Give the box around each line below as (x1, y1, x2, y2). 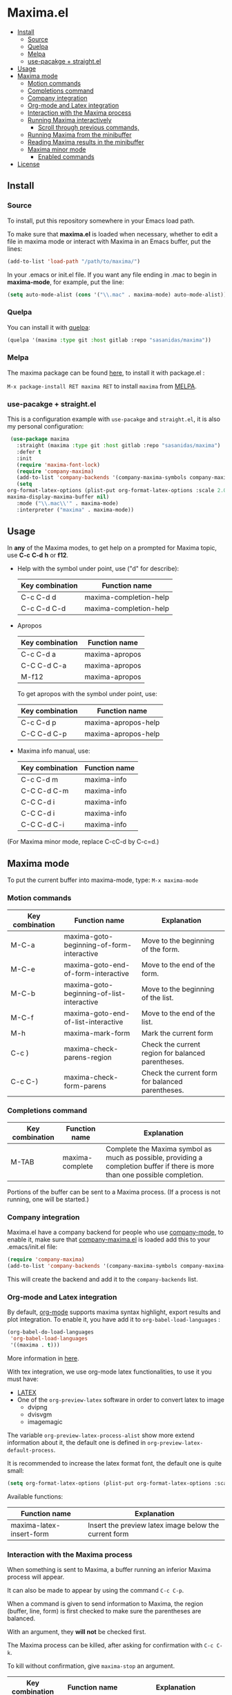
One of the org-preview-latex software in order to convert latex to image (17, 1395, 224, 1404)
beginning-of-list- (64, 989, 126, 998)
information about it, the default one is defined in (7, 1438, 146, 1446)
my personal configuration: (7, 422, 84, 431)
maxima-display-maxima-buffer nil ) (7, 494, 110, 500)
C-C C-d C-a (20, 661, 67, 671)
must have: (7, 1374, 39, 1383)
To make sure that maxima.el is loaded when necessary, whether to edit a (7, 230, 218, 238)
